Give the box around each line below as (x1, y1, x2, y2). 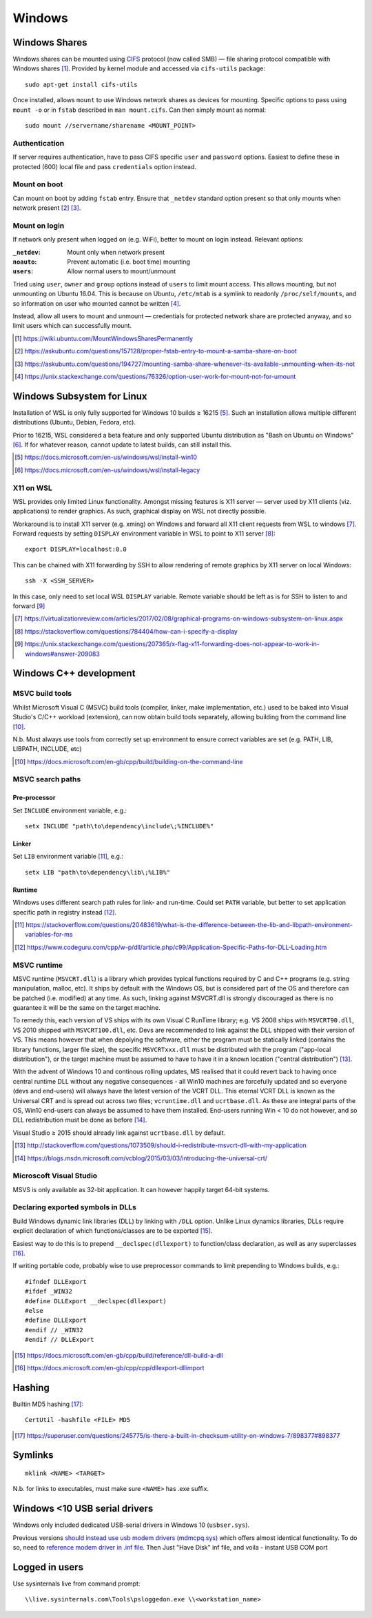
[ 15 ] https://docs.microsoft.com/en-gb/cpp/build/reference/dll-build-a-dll (14, 1351, 223, 1359)
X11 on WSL (12, 483, 52, 493)
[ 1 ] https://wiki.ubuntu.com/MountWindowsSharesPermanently (14, 334, 193, 342)
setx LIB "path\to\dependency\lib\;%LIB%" (25, 868, 171, 876)
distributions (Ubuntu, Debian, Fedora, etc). (12, 418, 136, 427)
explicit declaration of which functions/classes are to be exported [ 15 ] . (12, 1227, 213, 1235)
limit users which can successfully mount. (12, 322, 132, 330)
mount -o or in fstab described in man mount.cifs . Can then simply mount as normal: (12, 106, 267, 114)
